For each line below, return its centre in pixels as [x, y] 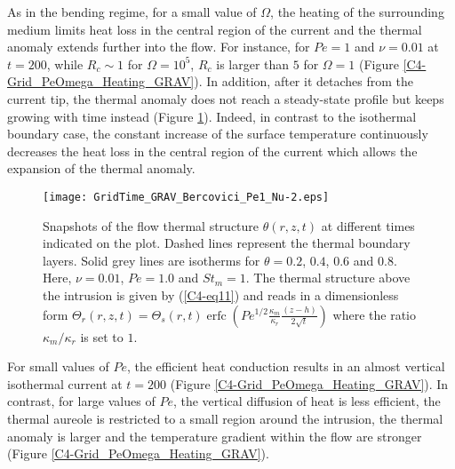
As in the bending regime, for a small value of [132, 12]
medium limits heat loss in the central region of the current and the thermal [215, 29]
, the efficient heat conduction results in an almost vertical [286, 366]
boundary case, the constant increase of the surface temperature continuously [218, 134]
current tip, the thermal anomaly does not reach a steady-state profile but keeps [226, 98]
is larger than [253, 64]
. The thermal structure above [328, 278]
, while [65, 64]
